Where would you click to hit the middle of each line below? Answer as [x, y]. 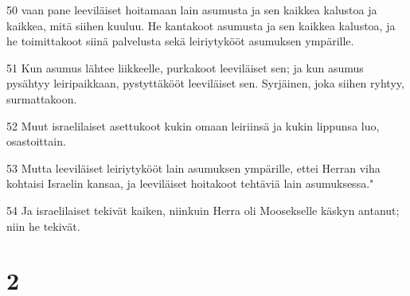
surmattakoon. [42, 98]
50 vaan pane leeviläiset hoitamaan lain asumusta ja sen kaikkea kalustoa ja [192, 10]
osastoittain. [36, 141]
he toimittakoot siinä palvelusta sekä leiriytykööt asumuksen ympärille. [180, 41]
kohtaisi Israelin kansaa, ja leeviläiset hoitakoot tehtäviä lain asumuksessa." [190, 183]
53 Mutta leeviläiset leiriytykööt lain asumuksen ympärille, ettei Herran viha [193, 167]
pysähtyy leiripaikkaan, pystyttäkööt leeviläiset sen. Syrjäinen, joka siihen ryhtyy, [205, 83]
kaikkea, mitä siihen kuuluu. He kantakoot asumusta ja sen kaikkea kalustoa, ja [201, 25]
